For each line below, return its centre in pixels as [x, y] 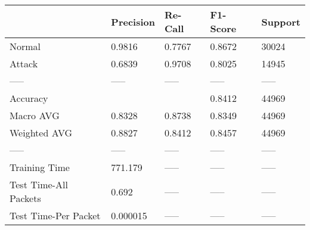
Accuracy [29, 98]
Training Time [40, 167]
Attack [24, 63]
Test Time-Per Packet [55, 215]
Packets [25, 198]
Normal [25, 46]
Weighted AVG [41, 133]
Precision [133, 21]
